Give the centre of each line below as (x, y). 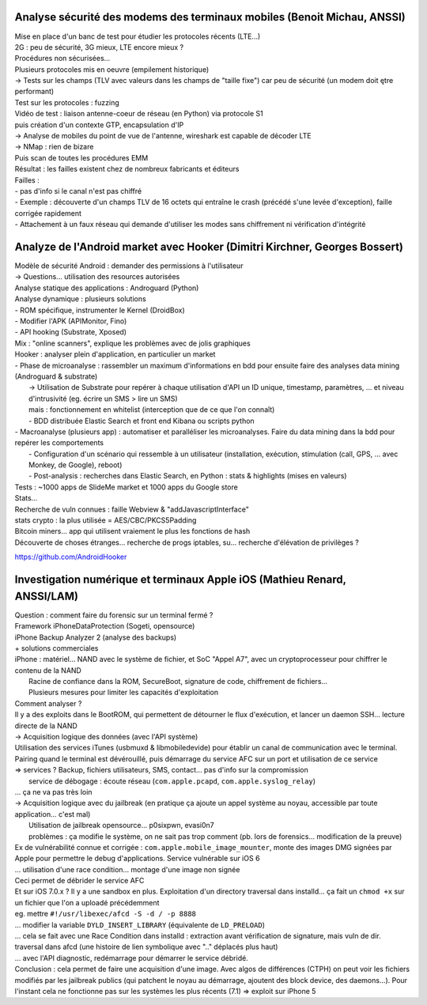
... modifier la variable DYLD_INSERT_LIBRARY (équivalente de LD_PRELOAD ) (140, 924)
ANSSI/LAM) (47, 596)
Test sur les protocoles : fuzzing (67, 102)
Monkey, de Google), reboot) (76, 465)
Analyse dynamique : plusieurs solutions (80, 299)
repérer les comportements (59, 443)
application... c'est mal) (53, 814)
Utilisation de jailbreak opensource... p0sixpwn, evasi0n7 (121, 826)
